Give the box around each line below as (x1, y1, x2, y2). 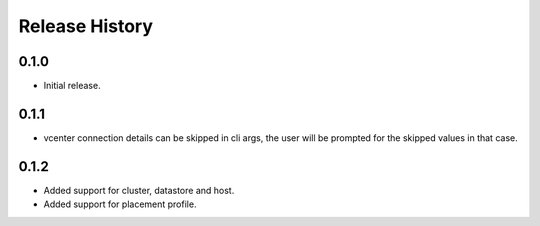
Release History (18, 15, 154, 37)
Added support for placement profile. (43, 198, 197, 210)
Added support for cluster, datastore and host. (43, 184, 235, 196)
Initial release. (43, 80, 101, 92)
